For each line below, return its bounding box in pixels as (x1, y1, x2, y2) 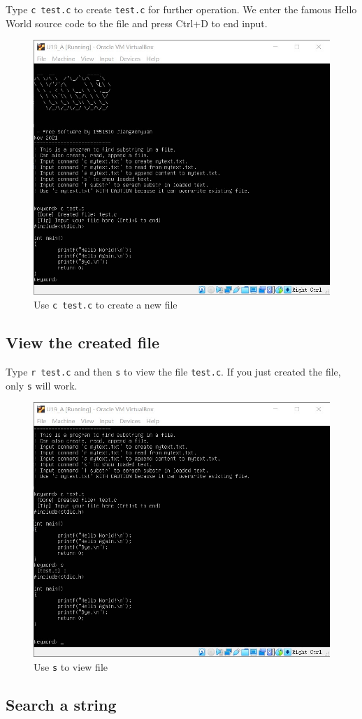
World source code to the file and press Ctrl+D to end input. (6, 15, 268, 30)
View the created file (6, 332, 160, 353)
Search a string (6, 694, 117, 716)
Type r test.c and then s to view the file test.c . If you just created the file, (6, 364, 341, 378)
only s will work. (6, 378, 78, 392)
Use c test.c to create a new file (34, 297, 178, 312)
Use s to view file (34, 660, 108, 674)
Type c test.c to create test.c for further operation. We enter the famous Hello (6, 2, 357, 16)
